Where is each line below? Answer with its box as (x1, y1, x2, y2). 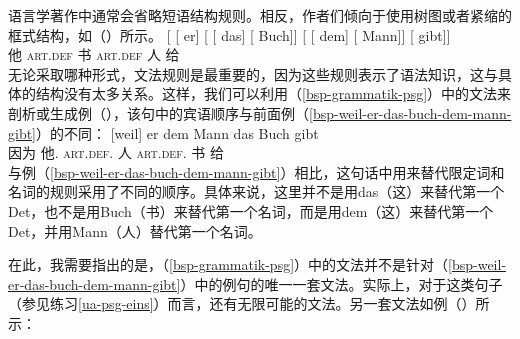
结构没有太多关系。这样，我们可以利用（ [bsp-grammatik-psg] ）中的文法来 (35, 83, 512, 104)
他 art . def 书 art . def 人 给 (8, 44, 180, 65)
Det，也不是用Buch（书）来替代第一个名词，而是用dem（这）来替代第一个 (8, 200, 494, 221)
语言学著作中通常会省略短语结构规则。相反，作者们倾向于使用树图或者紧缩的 (8, 5, 512, 25)
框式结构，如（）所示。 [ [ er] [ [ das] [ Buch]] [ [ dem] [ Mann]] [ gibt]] (8, 24, 451, 45)
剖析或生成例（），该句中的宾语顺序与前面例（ (8, 102, 309, 123)
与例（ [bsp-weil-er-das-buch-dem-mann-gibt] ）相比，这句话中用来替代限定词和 (8, 161, 505, 182)
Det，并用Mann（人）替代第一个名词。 (8, 220, 262, 241)
